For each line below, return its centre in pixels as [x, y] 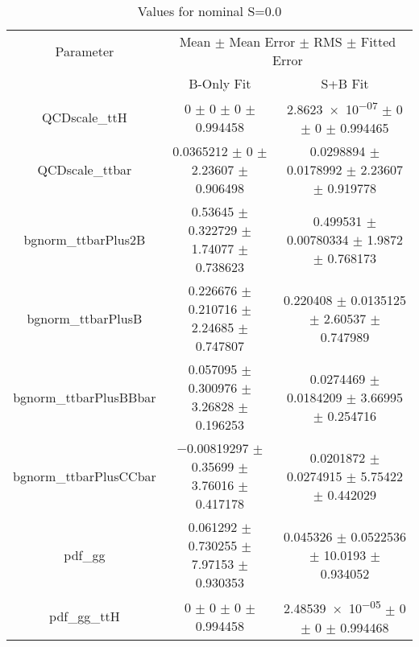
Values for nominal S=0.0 [209, 11]
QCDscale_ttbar [85, 170]
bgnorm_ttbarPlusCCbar [85, 476]
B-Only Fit [220, 83]
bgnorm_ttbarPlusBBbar [85, 397]
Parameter [85, 51]
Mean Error [262, 41]
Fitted [378, 41]
